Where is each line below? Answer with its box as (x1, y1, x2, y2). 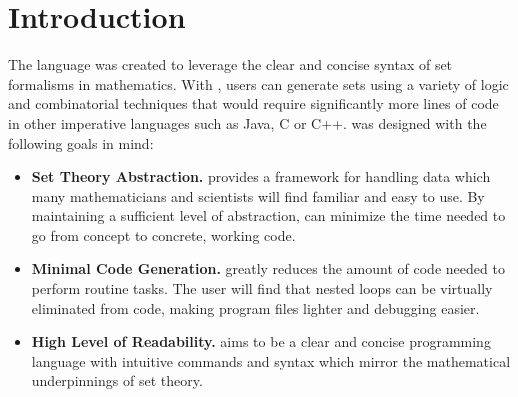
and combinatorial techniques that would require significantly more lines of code (8, 93, 499, 114)
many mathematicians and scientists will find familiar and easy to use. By (31, 185, 485, 206)
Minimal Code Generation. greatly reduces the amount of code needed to (31, 258, 505, 279)
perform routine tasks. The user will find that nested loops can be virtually (31, 278, 493, 299)
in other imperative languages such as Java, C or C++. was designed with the (8, 112, 487, 133)
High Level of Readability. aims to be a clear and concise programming (31, 331, 491, 352)
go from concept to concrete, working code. (31, 224, 296, 245)
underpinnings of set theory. (31, 370, 203, 391)
